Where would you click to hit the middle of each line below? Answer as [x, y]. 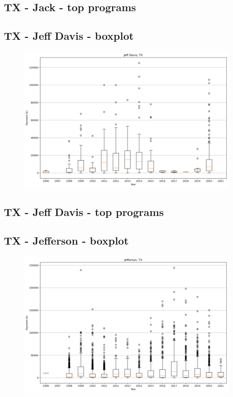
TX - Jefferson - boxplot [66, 240]
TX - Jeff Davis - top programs [84, 212]
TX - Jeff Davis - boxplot [69, 36]
